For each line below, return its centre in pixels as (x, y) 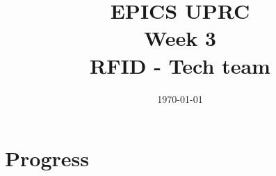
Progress (47, 158)
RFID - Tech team (180, 65)
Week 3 (180, 38)
